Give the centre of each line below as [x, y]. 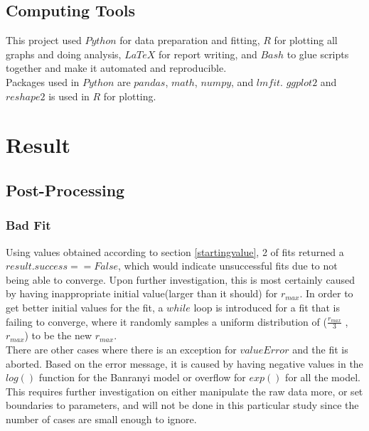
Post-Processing [65, 190]
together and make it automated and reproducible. [116, 68]
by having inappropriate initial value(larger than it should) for [142, 293]
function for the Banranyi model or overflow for [142, 377]
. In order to [326, 293]
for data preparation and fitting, [190, 40]
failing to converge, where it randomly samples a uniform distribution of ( [166, 321]
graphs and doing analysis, [64, 54]
